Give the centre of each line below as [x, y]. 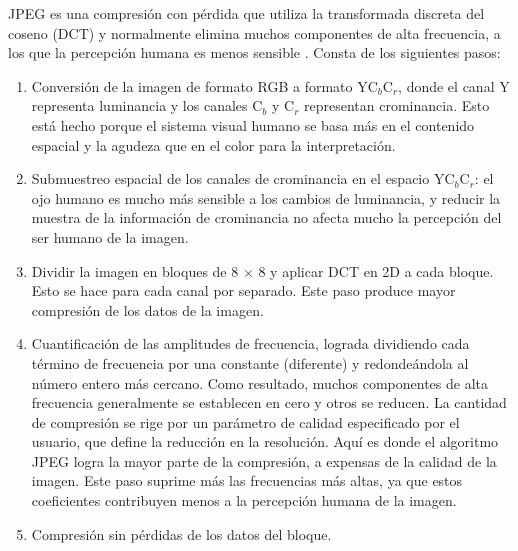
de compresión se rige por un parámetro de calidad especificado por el [245, 421]
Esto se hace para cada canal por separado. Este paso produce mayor [243, 290]
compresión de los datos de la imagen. [147, 309]
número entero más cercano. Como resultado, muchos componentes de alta [259, 382]
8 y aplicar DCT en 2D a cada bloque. [376, 270]
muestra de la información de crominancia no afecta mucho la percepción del [266, 217]
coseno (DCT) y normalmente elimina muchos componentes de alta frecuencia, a [254, 32]
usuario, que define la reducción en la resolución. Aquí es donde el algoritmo [265, 441]
